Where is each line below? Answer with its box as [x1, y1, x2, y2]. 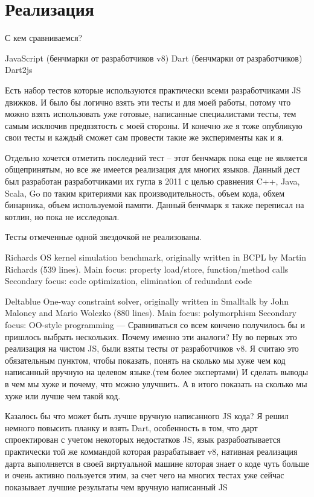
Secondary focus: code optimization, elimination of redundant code [5, 274, 252, 287]
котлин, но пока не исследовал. [5, 210, 120, 223]
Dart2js [5, 63, 33, 76]
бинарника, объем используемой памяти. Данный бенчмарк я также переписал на [5, 198, 304, 211]
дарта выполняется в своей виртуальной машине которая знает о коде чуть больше [5, 457, 309, 469]
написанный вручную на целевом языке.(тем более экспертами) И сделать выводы [5, 366, 309, 378]
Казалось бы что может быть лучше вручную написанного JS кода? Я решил [5, 410, 289, 422]
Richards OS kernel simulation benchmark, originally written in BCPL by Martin [5, 251, 306, 264]
